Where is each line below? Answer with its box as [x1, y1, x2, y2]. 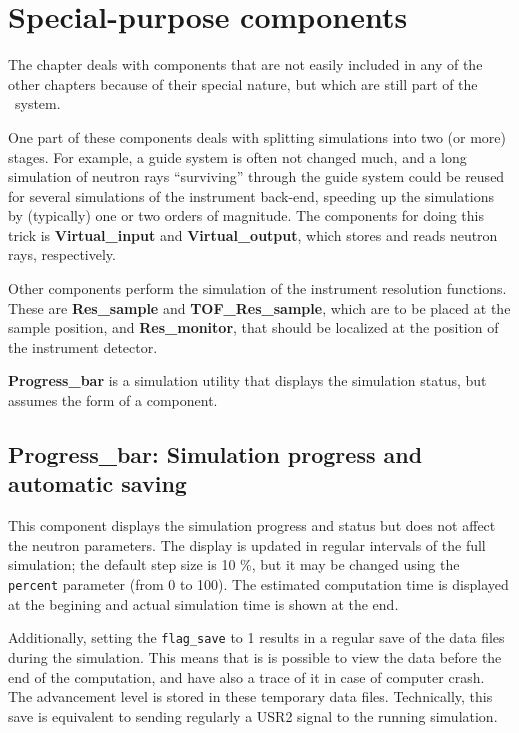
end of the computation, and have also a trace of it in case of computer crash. [8, 666, 485, 687]
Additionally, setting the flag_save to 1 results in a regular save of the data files [8, 627, 505, 648]
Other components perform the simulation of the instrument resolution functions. [8, 278, 507, 299]
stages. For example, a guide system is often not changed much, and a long [8, 146, 467, 167]
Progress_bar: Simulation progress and [8, 439, 423, 470]
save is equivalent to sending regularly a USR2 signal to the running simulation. [8, 705, 498, 726]
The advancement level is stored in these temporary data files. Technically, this [8, 686, 493, 707]
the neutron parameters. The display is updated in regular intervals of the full [8, 534, 486, 555]
